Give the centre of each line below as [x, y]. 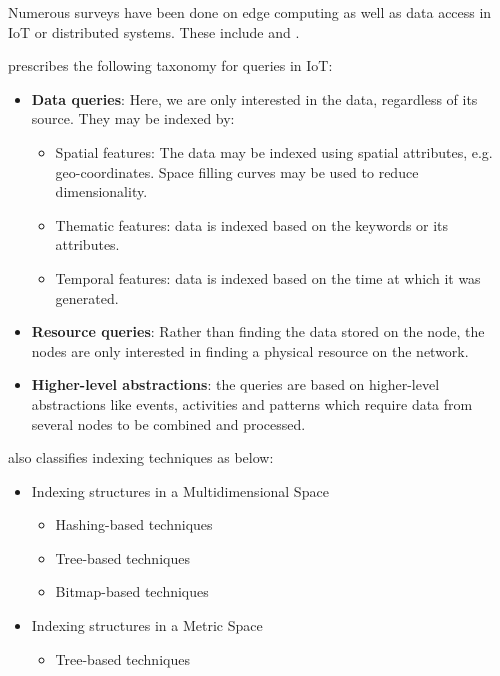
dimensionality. [101, 191]
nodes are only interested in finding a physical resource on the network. [250, 350]
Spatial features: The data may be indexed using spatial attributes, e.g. [274, 151]
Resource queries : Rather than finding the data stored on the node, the [258, 331]
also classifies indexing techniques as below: [141, 457]
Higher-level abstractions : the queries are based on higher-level [235, 384]
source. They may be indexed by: [133, 118]
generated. [87, 297]
